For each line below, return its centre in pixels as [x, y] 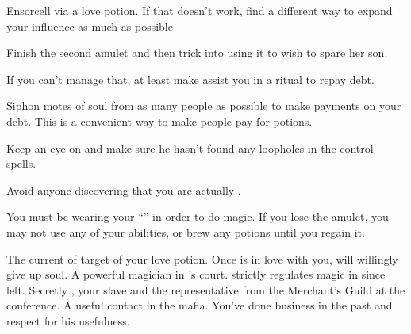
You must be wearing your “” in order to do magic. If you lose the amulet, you [198, 216]
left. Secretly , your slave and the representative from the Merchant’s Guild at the [206, 289]
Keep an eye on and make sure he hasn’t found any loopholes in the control [190, 148]
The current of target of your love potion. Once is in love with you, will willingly [202, 258]
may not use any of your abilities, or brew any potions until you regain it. [186, 232]
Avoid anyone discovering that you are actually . [124, 190]
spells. [21, 163]
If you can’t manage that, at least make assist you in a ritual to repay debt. [190, 79]
